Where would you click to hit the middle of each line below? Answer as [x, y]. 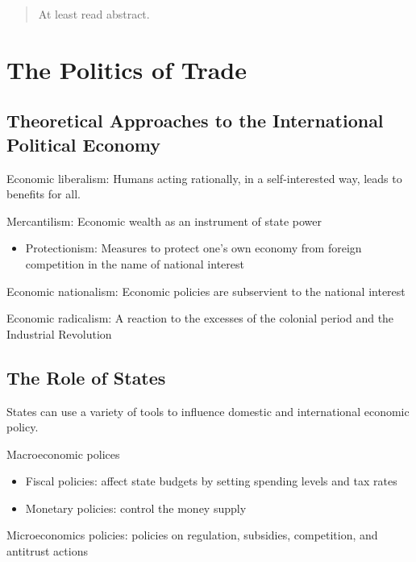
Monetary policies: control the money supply [136, 508]
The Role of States [86, 377]
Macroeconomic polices [63, 454]
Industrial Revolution [59, 333]
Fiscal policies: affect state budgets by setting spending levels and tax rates [211, 481]
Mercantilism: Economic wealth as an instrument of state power [164, 221]
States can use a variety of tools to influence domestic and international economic [208, 411]
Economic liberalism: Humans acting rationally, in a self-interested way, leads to [204, 178]
